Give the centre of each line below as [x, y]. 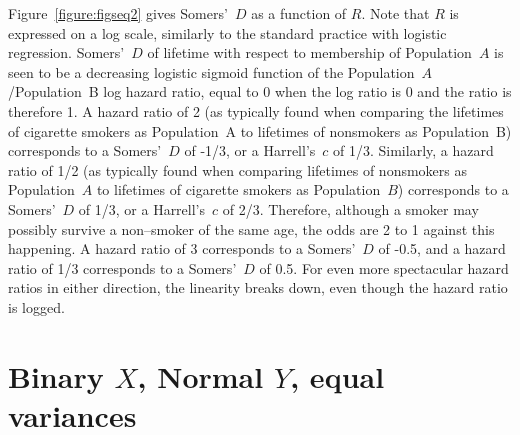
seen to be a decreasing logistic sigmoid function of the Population [211, 71]
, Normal [200, 375]
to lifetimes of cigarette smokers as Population [238, 189]
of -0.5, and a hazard [442, 248]
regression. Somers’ [66, 52]
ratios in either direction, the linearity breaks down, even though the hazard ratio [258, 287]
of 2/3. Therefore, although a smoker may [350, 208]
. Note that [395, 13]
